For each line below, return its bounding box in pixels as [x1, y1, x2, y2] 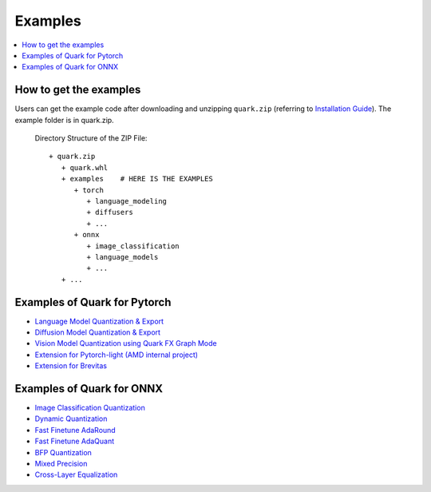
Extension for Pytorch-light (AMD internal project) [34, 350, 199, 359]
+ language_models [86, 252, 159, 261]
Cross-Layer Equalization [34, 470, 118, 479]
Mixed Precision [34, 459, 88, 469]
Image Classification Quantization [34, 403, 145, 413]
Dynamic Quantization [34, 414, 108, 423]
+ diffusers [86, 208, 133, 217]
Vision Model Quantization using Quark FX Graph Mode [34, 339, 217, 348]
